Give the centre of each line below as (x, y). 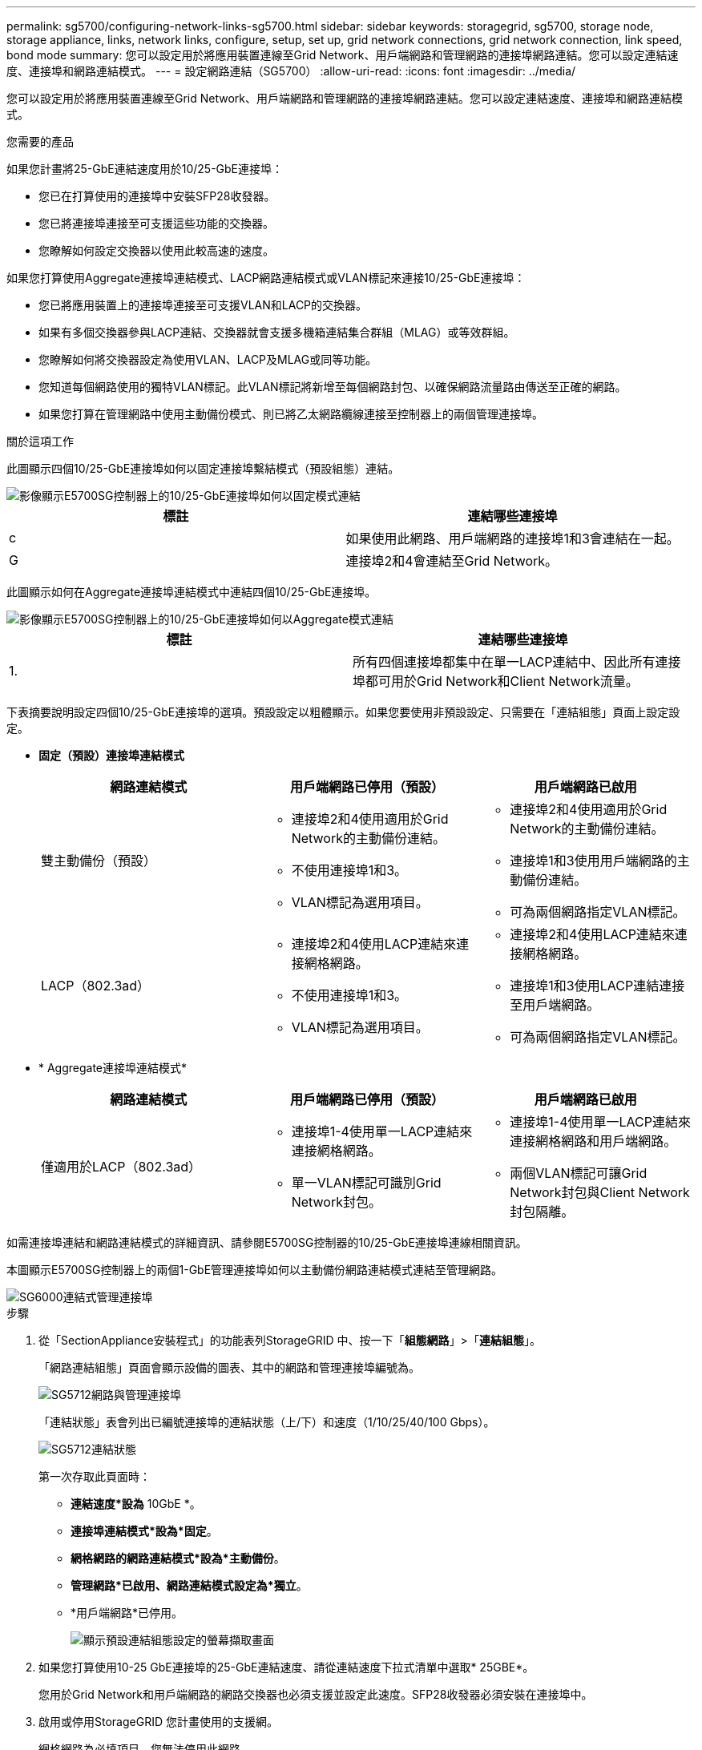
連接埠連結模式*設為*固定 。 (144, 1531)
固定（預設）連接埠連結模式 (111, 755)
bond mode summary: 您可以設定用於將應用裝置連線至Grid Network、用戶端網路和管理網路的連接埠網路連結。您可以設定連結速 (343, 55)
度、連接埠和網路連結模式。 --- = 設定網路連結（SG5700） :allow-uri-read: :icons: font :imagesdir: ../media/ (291, 71)
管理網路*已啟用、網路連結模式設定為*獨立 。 (189, 1585)
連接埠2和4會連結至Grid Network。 (452, 561)
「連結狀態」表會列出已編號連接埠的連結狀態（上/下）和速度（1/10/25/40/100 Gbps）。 (267, 1422)
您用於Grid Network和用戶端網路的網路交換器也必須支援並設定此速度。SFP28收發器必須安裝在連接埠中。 (316, 1694)
